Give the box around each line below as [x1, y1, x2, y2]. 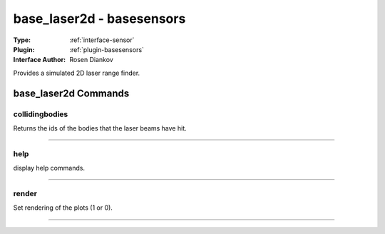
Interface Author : [13, 56, 66, 64]
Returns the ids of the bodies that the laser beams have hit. [13, 123, 187, 132]
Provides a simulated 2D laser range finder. [13, 68, 140, 77]
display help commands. [13, 164, 86, 173]
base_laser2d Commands [13, 87, 130, 99]
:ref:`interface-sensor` [69, 36, 135, 44]
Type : [13, 36, 31, 44]
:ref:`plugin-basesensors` [69, 45, 144, 54]
